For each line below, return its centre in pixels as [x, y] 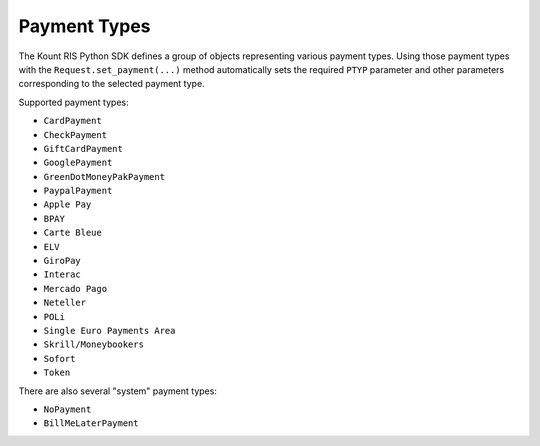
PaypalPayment [78, 191]
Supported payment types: [73, 102]
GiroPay [62, 261]
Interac [62, 274]
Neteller [65, 303]
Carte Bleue [72, 233]
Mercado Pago [75, 288]
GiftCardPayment [83, 148]
